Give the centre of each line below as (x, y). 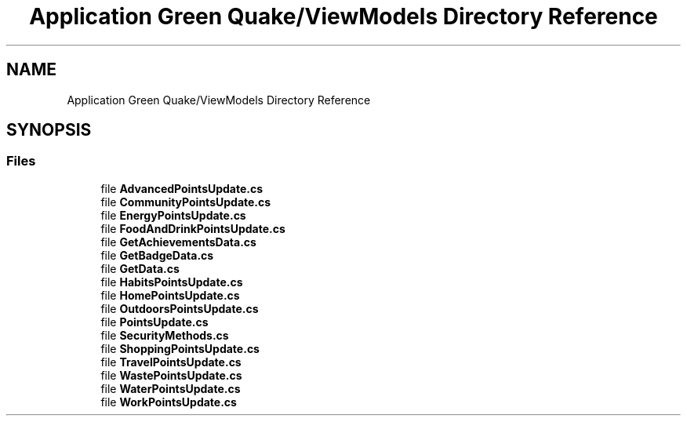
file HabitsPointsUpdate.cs (172, 282)
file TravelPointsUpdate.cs (171, 362)
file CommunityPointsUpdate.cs (186, 202)
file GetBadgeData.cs (157, 255)
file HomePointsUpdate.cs (170, 295)
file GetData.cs (140, 268)
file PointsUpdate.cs (154, 322)
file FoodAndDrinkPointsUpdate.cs (193, 228)
